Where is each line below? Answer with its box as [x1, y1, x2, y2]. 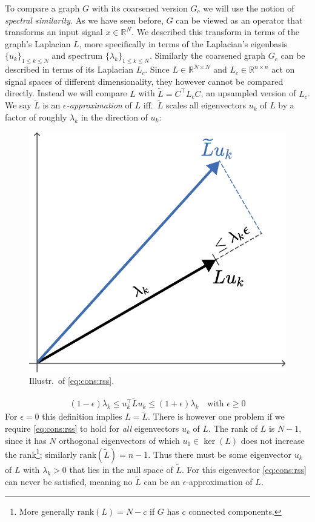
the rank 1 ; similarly [5, 446, 77, 460]
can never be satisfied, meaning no [5, 475, 133, 487]
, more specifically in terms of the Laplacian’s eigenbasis [79, 37, 288, 50]
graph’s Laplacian [5, 37, 71, 50]
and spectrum [51, 49, 103, 62]
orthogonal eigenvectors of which [59, 434, 180, 446]
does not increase [240, 434, 305, 446]
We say [5, 99, 31, 111]
